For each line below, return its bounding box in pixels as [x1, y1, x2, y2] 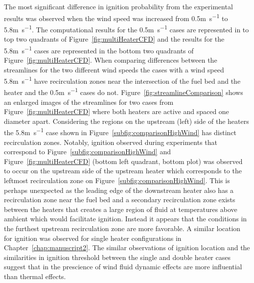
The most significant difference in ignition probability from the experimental [4, 1, 233, 11]
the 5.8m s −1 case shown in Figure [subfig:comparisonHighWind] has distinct [4, 126, 237, 138]
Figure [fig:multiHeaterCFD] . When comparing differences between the [4, 54, 217, 65]
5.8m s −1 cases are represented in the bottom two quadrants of [4, 44, 194, 55]
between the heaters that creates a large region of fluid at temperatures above [4, 204, 237, 214]
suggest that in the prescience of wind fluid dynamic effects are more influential [4, 261, 242, 272]
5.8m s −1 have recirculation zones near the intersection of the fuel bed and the [4, 74, 241, 86]
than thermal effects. [4, 271, 66, 281]
